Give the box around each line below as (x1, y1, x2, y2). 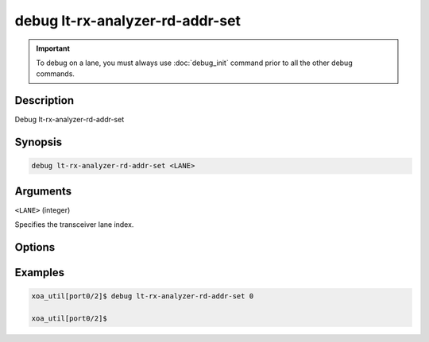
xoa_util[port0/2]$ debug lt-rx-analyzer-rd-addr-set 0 (31, 292, 254, 301)
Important (36, 44, 71, 53)
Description (14, 94, 75, 107)
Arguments (14, 184, 72, 198)
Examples (14, 266, 65, 279)
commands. (36, 69, 75, 79)
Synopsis (14, 136, 63, 149)
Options (14, 240, 56, 254)
